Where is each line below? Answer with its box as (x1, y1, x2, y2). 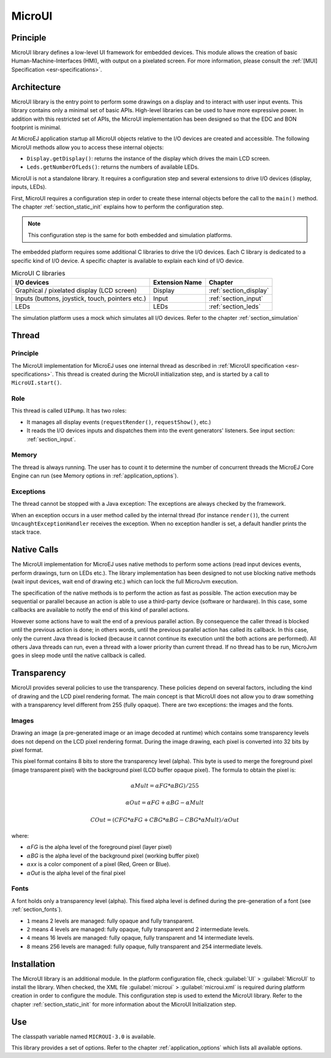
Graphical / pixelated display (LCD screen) (15, 286, 137, 295)
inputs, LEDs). (11, 183, 47, 191)
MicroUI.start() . (11, 379, 62, 386)
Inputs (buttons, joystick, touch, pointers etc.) (15, 294, 146, 303)
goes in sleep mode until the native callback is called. (11, 652, 146, 659)
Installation (11, 959, 55, 969)
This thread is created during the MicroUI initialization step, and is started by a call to (55, 370, 270, 378)
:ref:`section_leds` (208, 302, 261, 311)
